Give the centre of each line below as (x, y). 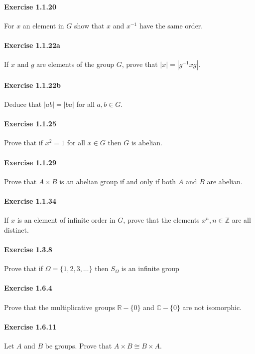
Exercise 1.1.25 (30, 124)
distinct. (16, 229)
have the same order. (171, 25)
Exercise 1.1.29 (30, 162)
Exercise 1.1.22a (32, 45)
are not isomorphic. (212, 307)
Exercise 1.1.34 (30, 200)
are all (241, 220)
